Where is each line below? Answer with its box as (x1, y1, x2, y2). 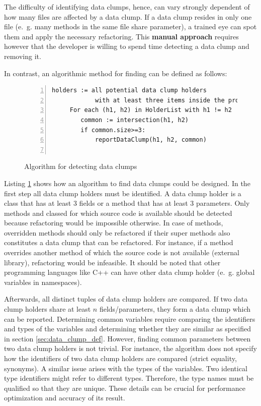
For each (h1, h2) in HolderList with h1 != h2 (69, 106, 232, 114)
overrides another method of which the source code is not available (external (4, 247, 239, 258)
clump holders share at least (4, 304, 91, 314)
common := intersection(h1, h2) (80, 116, 189, 124)
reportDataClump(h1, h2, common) (95, 136, 207, 144)
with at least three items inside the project (95, 96, 253, 104)
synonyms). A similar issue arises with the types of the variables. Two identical (4, 363, 247, 373)
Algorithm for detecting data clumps (24, 161, 137, 171)
